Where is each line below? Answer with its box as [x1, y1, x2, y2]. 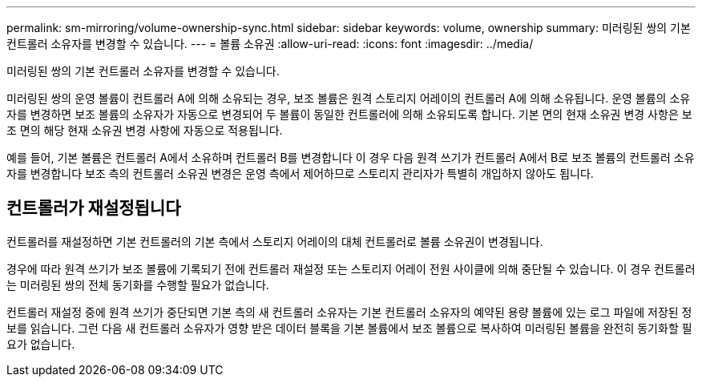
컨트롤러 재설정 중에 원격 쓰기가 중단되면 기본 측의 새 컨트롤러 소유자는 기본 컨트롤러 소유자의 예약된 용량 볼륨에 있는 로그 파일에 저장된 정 [6, 304, 692, 319]
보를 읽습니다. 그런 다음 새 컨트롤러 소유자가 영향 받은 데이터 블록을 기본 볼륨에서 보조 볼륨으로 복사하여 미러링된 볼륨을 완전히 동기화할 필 [6, 321, 692, 335]
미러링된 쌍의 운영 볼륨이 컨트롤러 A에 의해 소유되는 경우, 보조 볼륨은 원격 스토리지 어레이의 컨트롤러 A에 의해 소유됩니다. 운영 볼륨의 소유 [6, 91, 691, 105]
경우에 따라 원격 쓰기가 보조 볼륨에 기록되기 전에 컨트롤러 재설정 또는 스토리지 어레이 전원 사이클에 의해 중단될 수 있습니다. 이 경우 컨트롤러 [6, 261, 696, 276]
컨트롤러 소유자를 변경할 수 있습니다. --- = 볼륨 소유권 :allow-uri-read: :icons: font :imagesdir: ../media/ [6, 37, 534, 50]
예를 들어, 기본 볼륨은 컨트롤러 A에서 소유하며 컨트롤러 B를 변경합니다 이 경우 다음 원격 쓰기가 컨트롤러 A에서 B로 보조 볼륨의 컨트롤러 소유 [6, 151, 695, 164]
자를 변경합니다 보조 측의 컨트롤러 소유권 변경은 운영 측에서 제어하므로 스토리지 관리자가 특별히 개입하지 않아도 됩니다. [6, 167, 594, 180]
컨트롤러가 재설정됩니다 [6, 198, 181, 219]
